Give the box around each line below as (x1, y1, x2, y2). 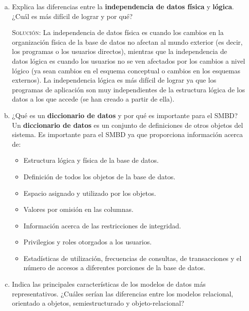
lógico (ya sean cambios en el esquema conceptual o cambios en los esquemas (12, 65, 240, 75)
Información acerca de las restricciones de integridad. (23, 220, 181, 230)
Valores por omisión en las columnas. (23, 204, 133, 214)
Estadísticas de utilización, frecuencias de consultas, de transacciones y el (23, 253, 242, 263)
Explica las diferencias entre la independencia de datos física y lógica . (12, 1, 234, 11)
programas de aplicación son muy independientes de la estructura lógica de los (12, 84, 245, 94)
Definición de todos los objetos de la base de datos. (23, 171, 176, 181)
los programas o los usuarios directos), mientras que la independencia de (12, 46, 227, 56)
